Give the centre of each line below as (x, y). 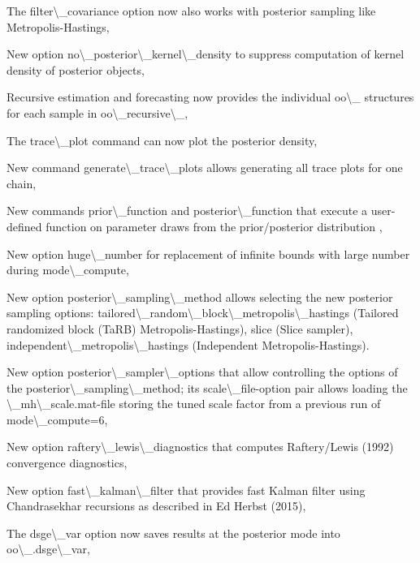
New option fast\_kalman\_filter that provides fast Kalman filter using (186, 490)
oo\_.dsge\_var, (48, 549)
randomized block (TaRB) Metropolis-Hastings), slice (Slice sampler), (180, 328)
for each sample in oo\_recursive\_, (97, 112)
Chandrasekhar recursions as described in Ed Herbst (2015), (156, 506)
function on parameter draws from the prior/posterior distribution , (214, 226)
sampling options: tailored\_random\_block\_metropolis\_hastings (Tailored (203, 313)
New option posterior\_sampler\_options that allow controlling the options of (202, 372)
